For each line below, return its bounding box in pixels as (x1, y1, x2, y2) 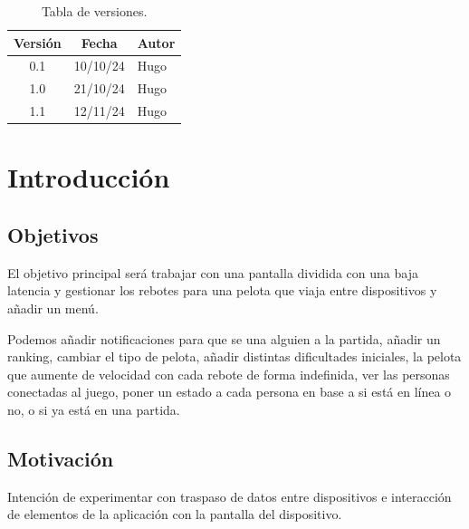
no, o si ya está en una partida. (7, 399, 180, 418)
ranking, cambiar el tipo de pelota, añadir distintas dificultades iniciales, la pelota (7, 347, 462, 366)
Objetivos (7, 220, 99, 248)
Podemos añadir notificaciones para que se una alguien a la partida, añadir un (7, 329, 441, 348)
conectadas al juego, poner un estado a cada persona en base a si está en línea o (7, 382, 452, 401)
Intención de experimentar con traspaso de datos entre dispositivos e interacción (7, 486, 452, 505)
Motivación (7, 444, 114, 472)
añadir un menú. (7, 298, 99, 317)
